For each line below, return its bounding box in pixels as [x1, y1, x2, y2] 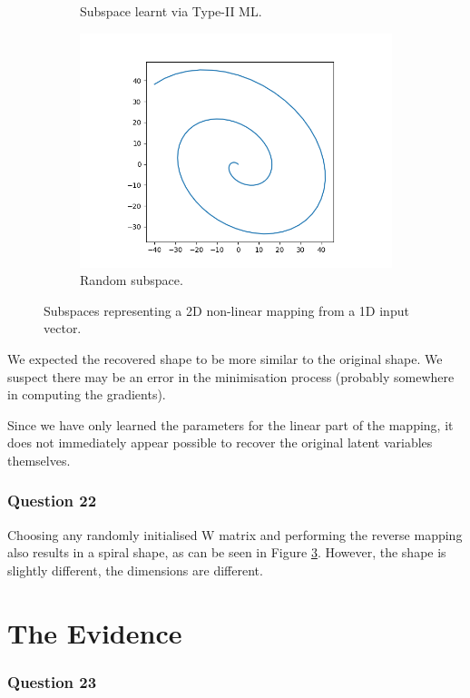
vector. [44, 319, 82, 338]
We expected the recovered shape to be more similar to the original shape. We [7, 349, 443, 368]
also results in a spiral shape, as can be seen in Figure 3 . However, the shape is [7, 543, 446, 562]
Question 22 [7, 489, 97, 512]
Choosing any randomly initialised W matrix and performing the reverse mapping [7, 525, 463, 544]
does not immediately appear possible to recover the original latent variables [7, 433, 433, 452]
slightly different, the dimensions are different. [7, 560, 263, 579]
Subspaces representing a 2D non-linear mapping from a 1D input [44, 300, 409, 320]
